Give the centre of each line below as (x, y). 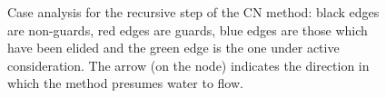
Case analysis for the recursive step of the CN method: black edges (193, 12)
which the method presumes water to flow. (125, 83)
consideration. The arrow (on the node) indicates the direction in (188, 65)
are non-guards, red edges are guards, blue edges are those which (188, 29)
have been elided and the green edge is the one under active (173, 48)
